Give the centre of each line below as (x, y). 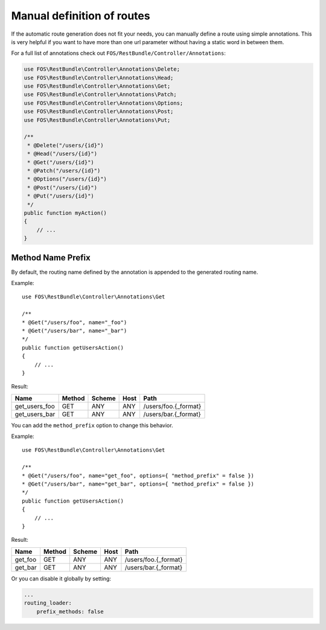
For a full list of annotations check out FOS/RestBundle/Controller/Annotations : (118, 53)
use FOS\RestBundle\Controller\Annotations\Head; (99, 78)
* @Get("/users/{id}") (61, 162)
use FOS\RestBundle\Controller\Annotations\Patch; (101, 95)
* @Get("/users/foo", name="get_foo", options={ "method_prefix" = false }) (138, 475)
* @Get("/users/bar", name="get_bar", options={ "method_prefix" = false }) (138, 484)
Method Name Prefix (51, 258)
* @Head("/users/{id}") (62, 154)
